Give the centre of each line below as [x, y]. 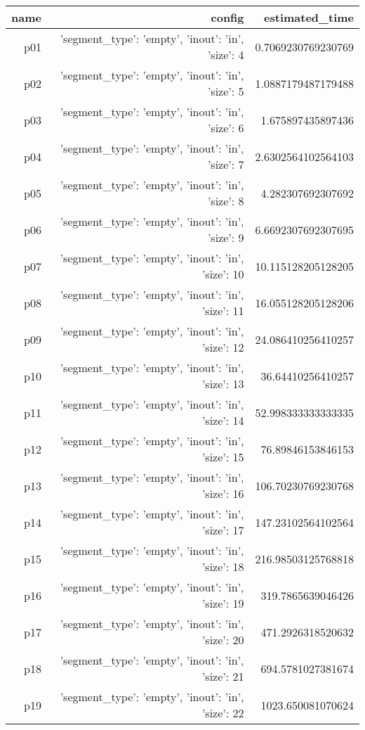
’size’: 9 [226, 237]
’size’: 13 [223, 384]
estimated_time [309, 17]
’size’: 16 [223, 493]
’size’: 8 [226, 201]
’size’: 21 [223, 676]
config [227, 17]
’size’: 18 [223, 566]
